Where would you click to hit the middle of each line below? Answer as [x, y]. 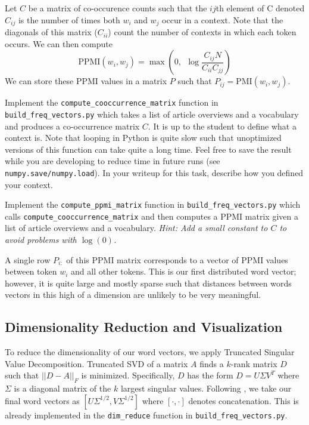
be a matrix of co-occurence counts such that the [118, 8]
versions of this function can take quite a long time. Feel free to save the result [148, 149]
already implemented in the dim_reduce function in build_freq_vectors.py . [146, 415]
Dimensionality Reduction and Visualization [144, 327]
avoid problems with [41, 240]
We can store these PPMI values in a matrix [86, 81]
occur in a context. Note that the [223, 19]
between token [31, 271]
